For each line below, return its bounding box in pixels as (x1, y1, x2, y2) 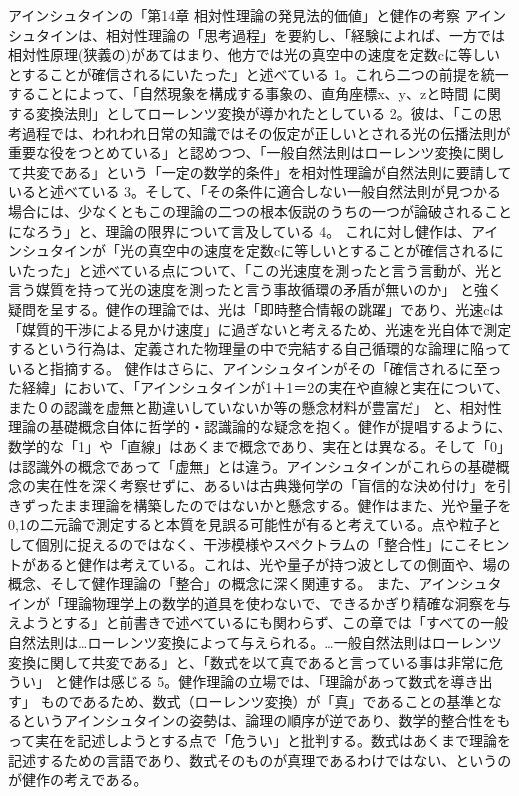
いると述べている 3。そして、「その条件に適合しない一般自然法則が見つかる (8, 181, 501, 202)
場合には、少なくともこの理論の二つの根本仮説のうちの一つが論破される (8, 200, 484, 221)
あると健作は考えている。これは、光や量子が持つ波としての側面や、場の (35, 553, 511, 574)
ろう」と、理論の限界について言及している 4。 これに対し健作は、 (35, 220, 471, 241)
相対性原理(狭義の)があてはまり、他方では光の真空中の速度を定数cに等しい (8, 44, 500, 65)
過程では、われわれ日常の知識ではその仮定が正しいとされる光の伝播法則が (21, 122, 511, 143)
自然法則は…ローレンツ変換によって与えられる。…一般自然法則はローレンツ (8, 632, 502, 652)
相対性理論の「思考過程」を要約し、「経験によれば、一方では (105, 24, 505, 45)
